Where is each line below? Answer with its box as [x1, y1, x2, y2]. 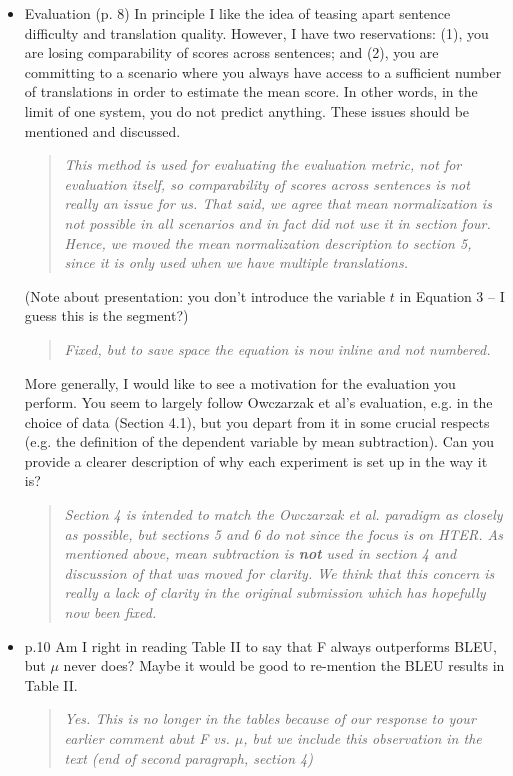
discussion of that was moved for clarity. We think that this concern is [64, 562, 495, 583]
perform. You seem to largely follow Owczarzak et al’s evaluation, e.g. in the [24, 392, 493, 413]
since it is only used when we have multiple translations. [64, 252, 408, 273]
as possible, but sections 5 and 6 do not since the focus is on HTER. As [64, 523, 504, 544]
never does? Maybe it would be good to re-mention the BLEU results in [63, 655, 505, 676]
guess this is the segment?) [24, 305, 189, 326]
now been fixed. [64, 602, 157, 623]
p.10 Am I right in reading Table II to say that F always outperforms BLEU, [24, 635, 497, 656]
